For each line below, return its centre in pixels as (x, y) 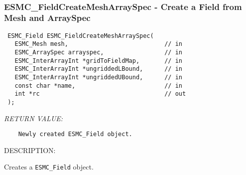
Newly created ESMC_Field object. (75, 134)
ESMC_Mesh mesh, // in (98, 44)
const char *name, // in (98, 86)
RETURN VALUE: (34, 118)
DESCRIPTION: (30, 150)
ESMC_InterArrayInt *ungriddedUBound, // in (98, 78)
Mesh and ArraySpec (47, 18)
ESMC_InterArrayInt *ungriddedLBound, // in (98, 69)
